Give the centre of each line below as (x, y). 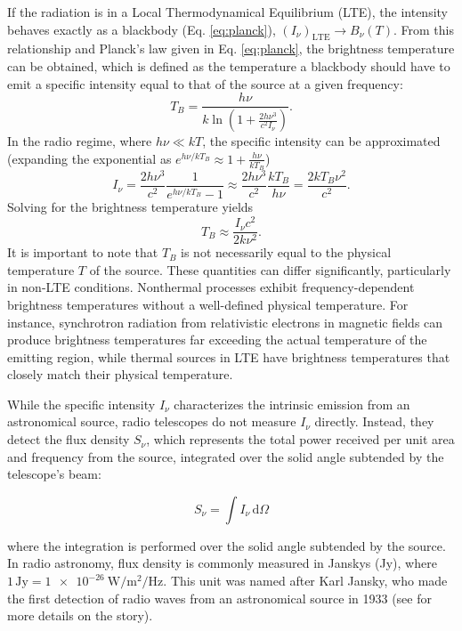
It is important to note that (83, 252)
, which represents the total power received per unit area (300, 439)
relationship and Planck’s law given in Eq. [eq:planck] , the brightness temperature (231, 49)
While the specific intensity (81, 404)
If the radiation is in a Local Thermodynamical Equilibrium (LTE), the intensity (227, 12)
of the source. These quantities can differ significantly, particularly (270, 269)
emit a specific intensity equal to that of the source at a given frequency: (205, 83)
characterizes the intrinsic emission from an (292, 404)
